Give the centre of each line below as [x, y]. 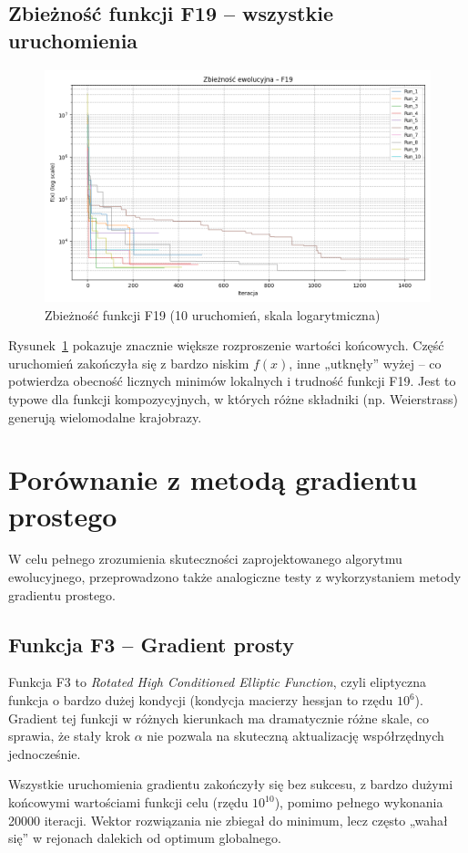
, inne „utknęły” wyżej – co [365, 363]
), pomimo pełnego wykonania [359, 802]
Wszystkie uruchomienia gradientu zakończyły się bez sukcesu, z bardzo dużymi [231, 784]
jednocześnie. [45, 753]
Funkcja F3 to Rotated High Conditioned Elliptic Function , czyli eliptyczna [218, 682]
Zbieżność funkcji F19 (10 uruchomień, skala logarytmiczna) [213, 314]
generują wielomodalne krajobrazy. [105, 416]
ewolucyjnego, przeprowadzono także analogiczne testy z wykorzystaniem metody [235, 577]
